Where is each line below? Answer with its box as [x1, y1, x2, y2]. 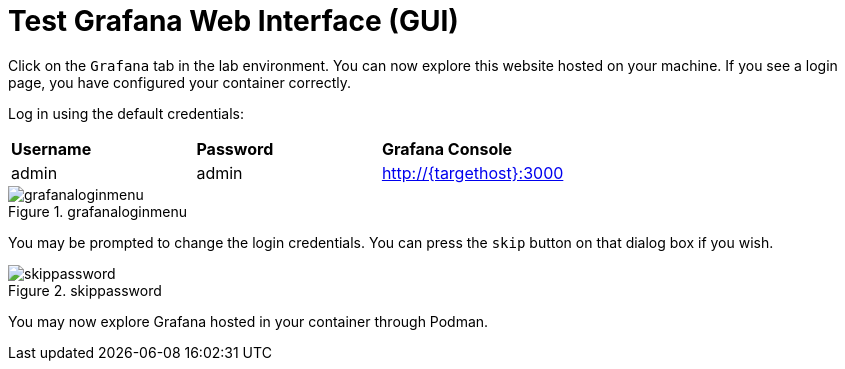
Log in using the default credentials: [8, 104, 245, 122]
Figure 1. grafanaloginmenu [8, 202, 188, 220]
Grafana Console [381, 138, 513, 159]
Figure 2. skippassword [8, 281, 162, 299]
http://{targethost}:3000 [381, 162, 564, 183]
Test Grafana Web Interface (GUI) [8, 4, 459, 38]
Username [11, 138, 92, 159]
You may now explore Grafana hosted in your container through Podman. [8, 312, 489, 330]
